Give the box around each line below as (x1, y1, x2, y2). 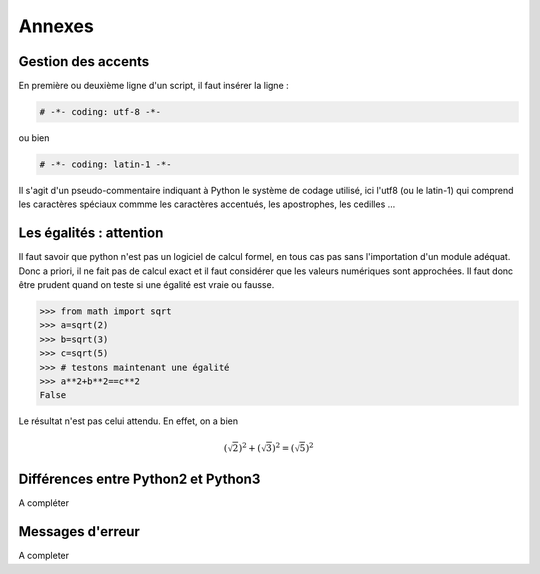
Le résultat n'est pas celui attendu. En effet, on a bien (18, 415, 239, 427)
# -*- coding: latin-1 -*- (39, 159, 172, 170)
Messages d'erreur (18, 523, 140, 540)
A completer (18, 550, 70, 562)
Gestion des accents (18, 53, 150, 70)
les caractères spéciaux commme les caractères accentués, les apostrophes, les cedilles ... (18, 198, 396, 210)
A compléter (18, 497, 70, 509)
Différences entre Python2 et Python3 (18, 471, 261, 488)
